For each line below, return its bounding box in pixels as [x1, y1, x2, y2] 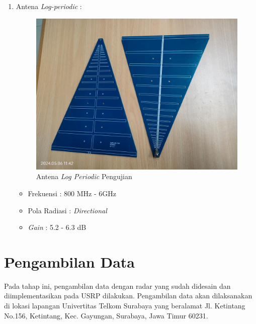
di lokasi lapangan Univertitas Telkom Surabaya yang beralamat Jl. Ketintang [4, 300, 245, 311]
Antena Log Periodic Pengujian [36, 171, 132, 182]
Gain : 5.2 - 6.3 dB [28, 222, 87, 232]
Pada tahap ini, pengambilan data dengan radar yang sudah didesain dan [4, 280, 231, 291]
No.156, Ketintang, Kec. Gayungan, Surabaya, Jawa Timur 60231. [4, 310, 208, 320]
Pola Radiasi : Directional [28, 205, 107, 215]
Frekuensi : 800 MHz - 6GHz [28, 188, 116, 198]
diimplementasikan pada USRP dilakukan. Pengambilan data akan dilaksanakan [4, 290, 252, 301]
